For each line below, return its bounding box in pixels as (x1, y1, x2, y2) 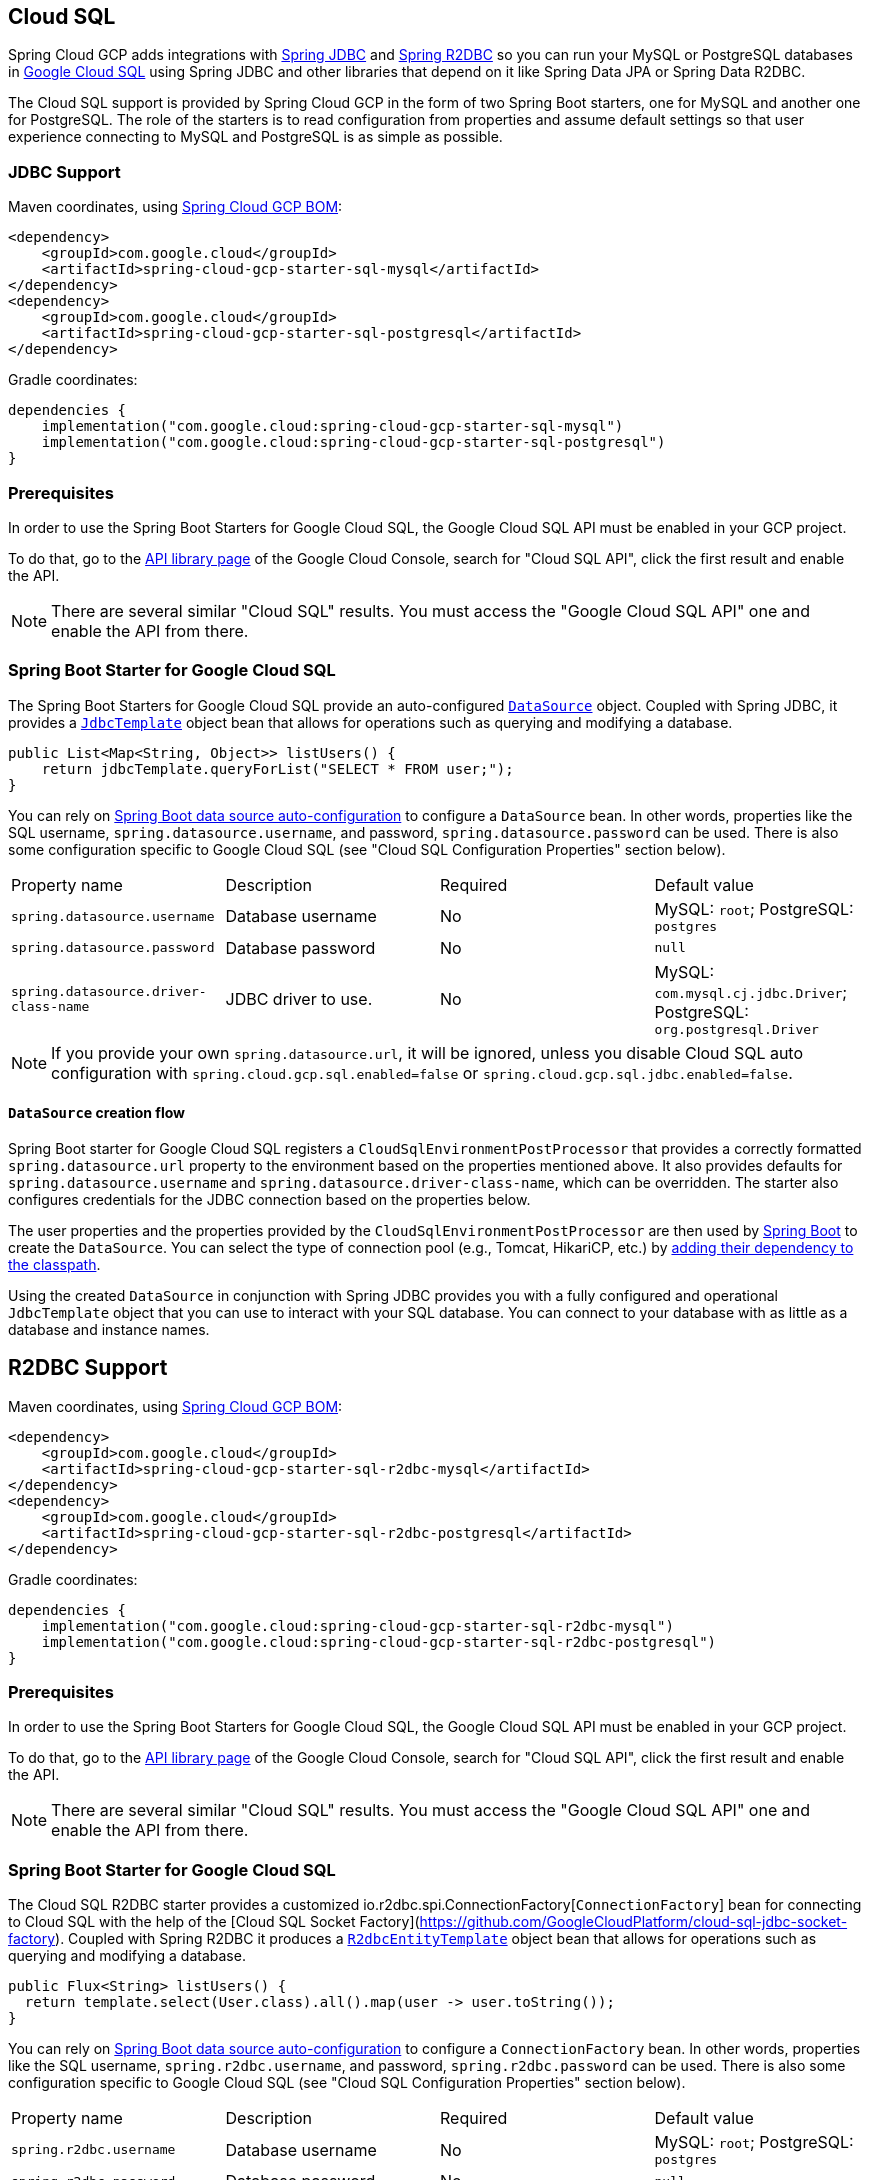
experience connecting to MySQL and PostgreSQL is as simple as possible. (8, 128, 503, 146)
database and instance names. (8, 1320, 210, 1338)
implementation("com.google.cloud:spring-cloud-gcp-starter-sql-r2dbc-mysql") (41, 1617, 674, 1634)
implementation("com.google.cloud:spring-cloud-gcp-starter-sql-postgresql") (41, 434, 666, 451)
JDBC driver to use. (225, 989, 373, 1010)
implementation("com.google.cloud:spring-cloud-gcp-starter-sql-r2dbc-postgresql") (41, 1633, 717, 1650)
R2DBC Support (8, 1355, 168, 1381)
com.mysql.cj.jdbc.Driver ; (654, 981, 848, 1002)
